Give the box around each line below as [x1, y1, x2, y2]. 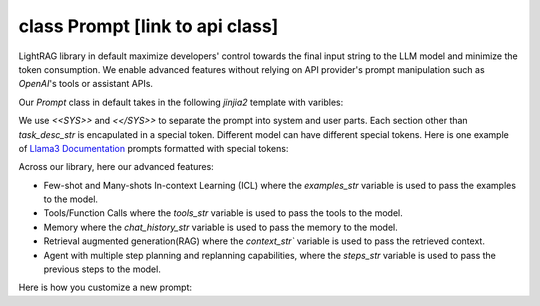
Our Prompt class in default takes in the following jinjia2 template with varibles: [18, 96, 344, 108]
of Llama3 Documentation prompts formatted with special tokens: [18, 142, 289, 154]
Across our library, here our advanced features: [18, 161, 214, 173]
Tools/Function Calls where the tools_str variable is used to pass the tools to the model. [43, 207, 404, 219]
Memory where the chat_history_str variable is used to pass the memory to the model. [43, 221, 399, 233]
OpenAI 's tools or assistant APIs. [18, 78, 154, 90]
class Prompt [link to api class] [18, 15, 279, 37]
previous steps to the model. [43, 263, 162, 275]
